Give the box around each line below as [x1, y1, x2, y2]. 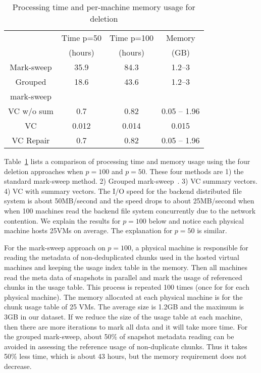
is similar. [197, 225, 227, 236]
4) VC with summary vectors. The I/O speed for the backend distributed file [4, 185, 242, 196]
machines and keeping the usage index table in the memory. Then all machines [4, 261, 248, 272]
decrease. [4, 360, 32, 371]
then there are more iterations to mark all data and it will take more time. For [4, 321, 248, 332]
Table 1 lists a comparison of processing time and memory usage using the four [4, 156, 250, 166]
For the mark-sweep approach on [4, 242, 106, 252]
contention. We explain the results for [4, 215, 121, 226]
